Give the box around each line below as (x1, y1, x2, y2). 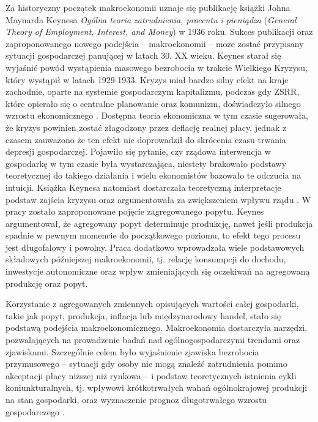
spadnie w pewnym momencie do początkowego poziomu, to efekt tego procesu (6, 229, 301, 242)
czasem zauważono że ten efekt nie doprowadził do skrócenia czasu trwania (6, 133, 286, 146)
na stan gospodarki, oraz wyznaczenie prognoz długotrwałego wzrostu (6, 393, 267, 405)
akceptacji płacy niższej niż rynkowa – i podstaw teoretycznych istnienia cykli (6, 369, 297, 382)
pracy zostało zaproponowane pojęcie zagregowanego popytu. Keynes (6, 205, 264, 218)
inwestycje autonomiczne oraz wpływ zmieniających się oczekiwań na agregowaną (6, 265, 310, 278)
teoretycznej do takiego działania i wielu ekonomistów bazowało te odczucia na (6, 169, 301, 182)
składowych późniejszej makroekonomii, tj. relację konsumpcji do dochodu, (6, 253, 286, 265)
